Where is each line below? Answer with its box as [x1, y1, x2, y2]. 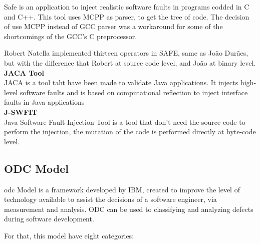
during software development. [4, 213, 94, 224]
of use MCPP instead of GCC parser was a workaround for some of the [4, 21, 223, 32]
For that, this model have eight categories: [4, 230, 134, 240]
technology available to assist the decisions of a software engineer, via [4, 194, 217, 204]
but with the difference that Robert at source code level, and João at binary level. [4, 57, 256, 68]
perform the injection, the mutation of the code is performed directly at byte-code [4, 126, 256, 137]
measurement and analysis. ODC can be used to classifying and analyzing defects [4, 203, 253, 214]
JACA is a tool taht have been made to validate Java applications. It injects [4, 77, 238, 88]
